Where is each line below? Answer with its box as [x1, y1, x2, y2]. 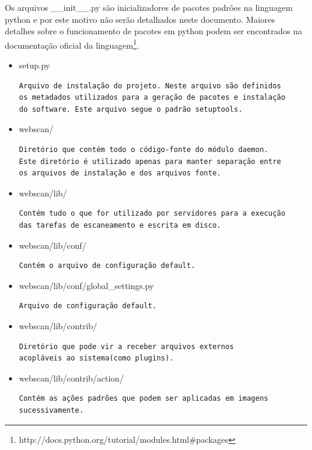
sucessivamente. [19, 406, 84, 415]
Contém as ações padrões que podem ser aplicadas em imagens [19, 394, 269, 403]
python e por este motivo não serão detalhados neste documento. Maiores [5, 13, 275, 25]
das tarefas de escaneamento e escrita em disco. [19, 220, 221, 230]
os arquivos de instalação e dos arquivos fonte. [19, 169, 221, 178]
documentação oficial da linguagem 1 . [5, 37, 139, 51]
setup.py [19, 59, 50, 71]
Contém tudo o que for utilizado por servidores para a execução [19, 209, 286, 218]
